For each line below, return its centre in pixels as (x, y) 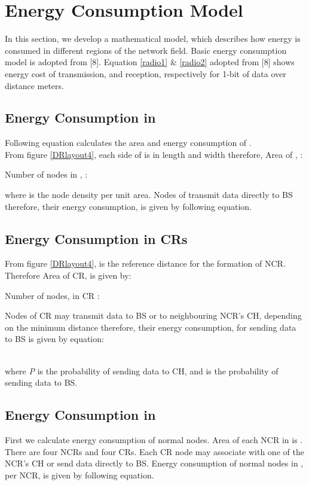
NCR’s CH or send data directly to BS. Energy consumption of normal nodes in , (154, 463)
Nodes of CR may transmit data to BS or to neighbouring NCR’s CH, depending (153, 315)
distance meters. (34, 85)
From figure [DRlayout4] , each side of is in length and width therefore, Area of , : (154, 154)
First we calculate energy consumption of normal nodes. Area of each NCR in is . (154, 440)
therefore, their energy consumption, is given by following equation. (128, 206)
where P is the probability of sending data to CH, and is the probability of (142, 370)
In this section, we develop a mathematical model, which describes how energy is (153, 39)
